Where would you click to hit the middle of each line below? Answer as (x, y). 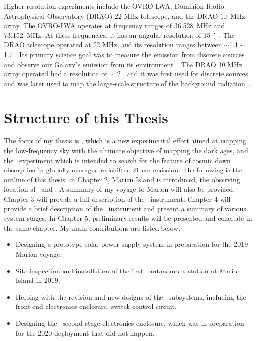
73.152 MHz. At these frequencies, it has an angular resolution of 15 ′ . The (119, 35)
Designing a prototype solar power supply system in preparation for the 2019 (132, 244)
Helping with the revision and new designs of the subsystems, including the (131, 296)
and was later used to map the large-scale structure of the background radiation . (127, 83)
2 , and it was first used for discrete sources (182, 74)
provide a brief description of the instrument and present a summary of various (125, 208)
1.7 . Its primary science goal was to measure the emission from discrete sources (124, 54)
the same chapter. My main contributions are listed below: (92, 227)
